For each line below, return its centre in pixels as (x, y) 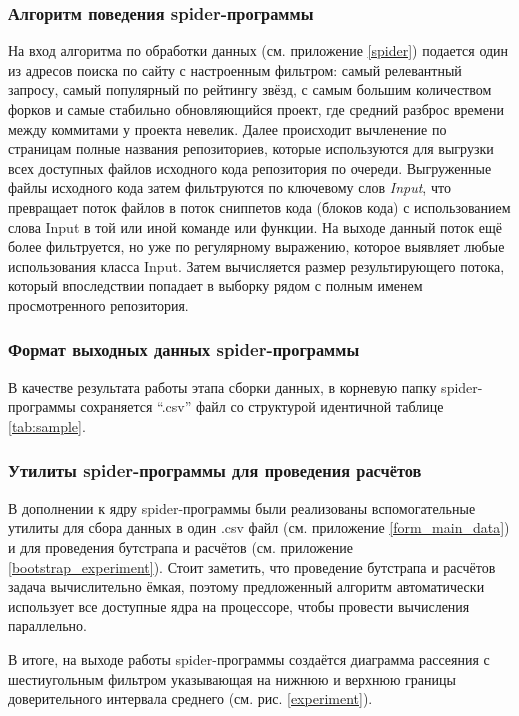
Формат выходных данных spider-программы (184, 349)
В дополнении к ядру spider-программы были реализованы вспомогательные (242, 507)
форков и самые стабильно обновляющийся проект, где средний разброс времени (256, 109)
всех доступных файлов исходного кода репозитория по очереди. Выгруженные (250, 167)
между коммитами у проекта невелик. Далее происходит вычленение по (227, 128)
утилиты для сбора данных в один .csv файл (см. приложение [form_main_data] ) (259, 527)
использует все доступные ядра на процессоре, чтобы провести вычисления (239, 605)
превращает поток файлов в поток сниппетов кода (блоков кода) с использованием (259, 206)
